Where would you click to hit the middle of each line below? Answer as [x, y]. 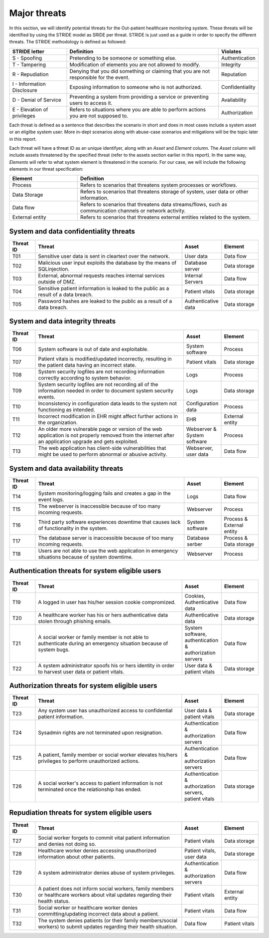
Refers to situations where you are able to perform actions [138, 109]
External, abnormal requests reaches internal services [101, 276]
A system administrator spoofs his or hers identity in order [106, 665]
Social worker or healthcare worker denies [88, 908]
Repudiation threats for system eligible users [80, 813]
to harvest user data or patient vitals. [81, 671]
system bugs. [54, 649]
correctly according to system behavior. [85, 378]
